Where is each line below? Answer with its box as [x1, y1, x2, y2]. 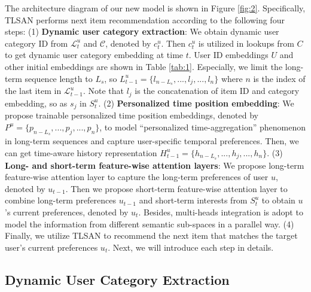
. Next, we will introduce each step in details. [108, 241, 274, 253]
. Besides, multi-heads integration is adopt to [138, 205, 303, 218]
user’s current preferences [5, 241, 98, 253]
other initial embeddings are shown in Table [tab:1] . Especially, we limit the [5, 60, 283, 72]
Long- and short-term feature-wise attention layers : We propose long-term [5, 159, 304, 171]
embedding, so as [5, 96, 68, 109]
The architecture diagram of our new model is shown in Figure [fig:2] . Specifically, [5, 2, 306, 14]
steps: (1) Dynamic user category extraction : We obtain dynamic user [5, 25, 279, 38]
